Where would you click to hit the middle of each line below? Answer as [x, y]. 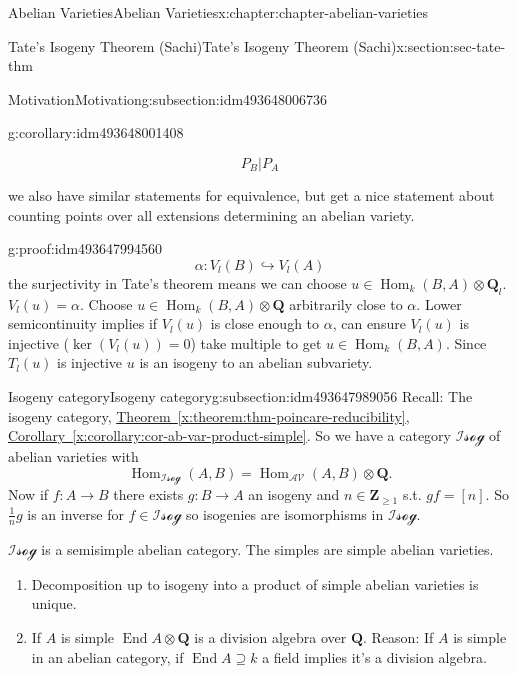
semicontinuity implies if [83, 323]
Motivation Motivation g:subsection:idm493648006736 [168, 98]
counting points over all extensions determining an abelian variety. [211, 214]
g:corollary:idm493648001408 [96, 132]
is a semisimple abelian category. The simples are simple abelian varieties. [267, 548]
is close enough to [265, 323]
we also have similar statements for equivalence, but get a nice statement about [251, 194]
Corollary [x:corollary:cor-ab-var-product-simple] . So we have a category [229, 435]
